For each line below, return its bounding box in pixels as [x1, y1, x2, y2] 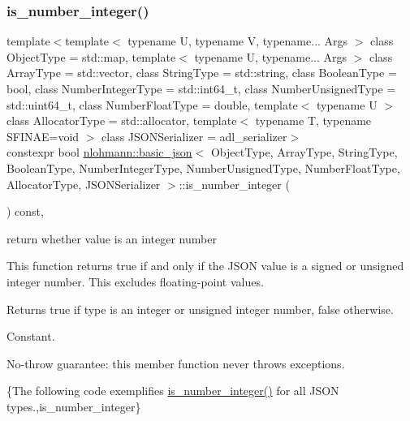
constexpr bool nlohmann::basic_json [6, 144, 192, 161]
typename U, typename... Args [194, 48, 347, 65]
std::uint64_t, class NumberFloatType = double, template [6, 96, 298, 113]
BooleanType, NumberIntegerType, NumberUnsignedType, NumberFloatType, [6, 159, 400, 176]
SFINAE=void [6, 127, 80, 144]
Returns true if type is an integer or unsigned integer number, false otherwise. [6, 300, 394, 317]
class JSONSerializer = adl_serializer [101, 127, 287, 144]
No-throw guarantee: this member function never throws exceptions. [6, 354, 345, 372]
